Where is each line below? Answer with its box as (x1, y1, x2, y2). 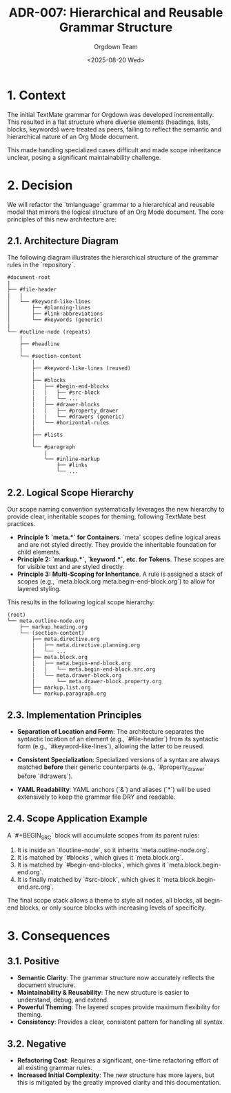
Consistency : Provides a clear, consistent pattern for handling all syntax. (17, 1018, 225, 1026)
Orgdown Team (94, 42, 138, 51)
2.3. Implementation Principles (7, 709, 143, 721)
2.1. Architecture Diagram (7, 235, 119, 247)
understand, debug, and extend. (17, 995, 109, 1004)
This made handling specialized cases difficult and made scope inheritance (7, 145, 221, 154)
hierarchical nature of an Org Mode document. (7, 132, 139, 141)
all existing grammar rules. (17, 1064, 93, 1072)
